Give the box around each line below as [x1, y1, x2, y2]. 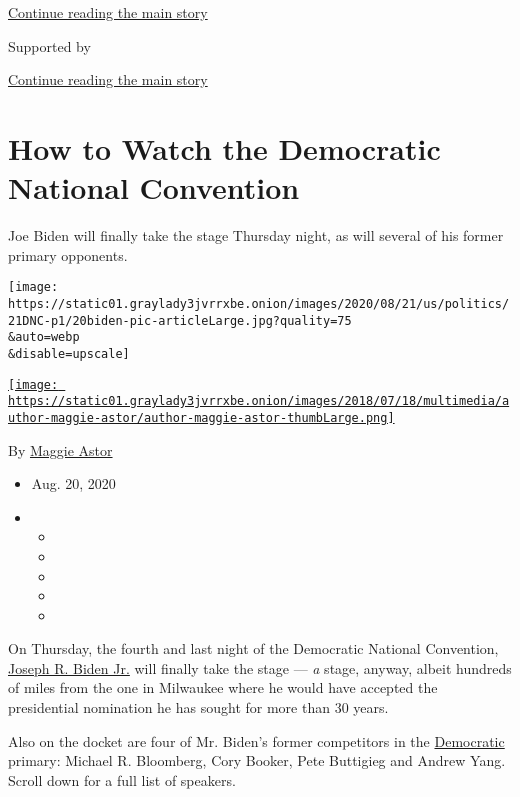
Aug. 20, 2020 [31, 473, 116, 494]
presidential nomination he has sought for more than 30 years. [8, 697, 389, 718]
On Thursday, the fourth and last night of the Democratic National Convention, [8, 638, 499, 659]
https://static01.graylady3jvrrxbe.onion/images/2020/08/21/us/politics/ [8, 296, 510, 311]
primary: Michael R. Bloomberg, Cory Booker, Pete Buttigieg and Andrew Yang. [8, 750, 506, 771]
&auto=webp [8, 330, 80, 345]
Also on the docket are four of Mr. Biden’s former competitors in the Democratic [8, 730, 505, 751]
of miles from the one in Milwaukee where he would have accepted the [8, 677, 438, 698]
